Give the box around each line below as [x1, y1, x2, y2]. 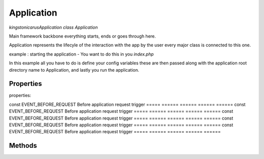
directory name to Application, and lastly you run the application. [9, 67, 139, 73]
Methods [9, 141, 37, 150]
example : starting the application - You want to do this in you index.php [9, 51, 154, 57]
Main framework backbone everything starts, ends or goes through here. [9, 33, 156, 39]
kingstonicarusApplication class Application [9, 24, 98, 30]
